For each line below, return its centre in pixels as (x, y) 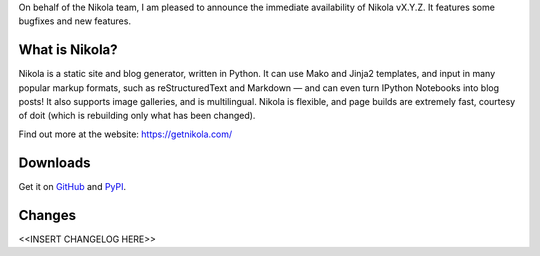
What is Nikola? (68, 50)
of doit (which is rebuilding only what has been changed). (137, 116)
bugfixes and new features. (75, 21)
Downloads (54, 162)
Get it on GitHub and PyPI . (72, 186)
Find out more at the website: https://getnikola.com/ (125, 134)
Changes (47, 215)
